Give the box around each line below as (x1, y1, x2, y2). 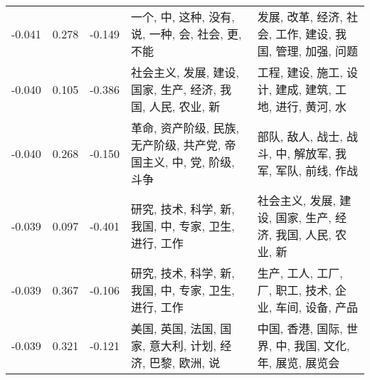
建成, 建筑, (275, 81, 332, 97)
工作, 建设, (275, 26, 332, 42)
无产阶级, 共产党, (131, 137, 221, 153)
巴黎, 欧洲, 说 (149, 354, 221, 371)
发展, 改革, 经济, (257, 9, 343, 25)
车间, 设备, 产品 (275, 299, 359, 315)
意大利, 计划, (149, 337, 217, 354)
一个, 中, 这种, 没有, (131, 9, 235, 25)
